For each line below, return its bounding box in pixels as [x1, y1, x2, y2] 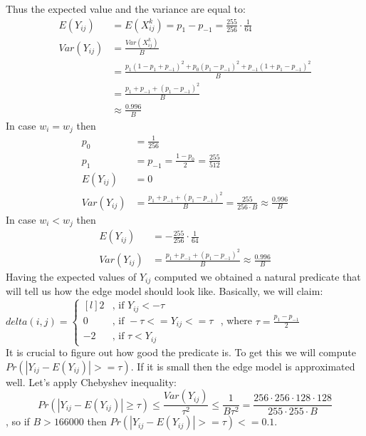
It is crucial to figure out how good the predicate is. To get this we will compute [6, 345, 356, 360]
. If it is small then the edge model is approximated [130, 358, 355, 373]
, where [220, 313, 253, 328]
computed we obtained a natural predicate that [154, 269, 361, 284]
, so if [6, 414, 30, 429]
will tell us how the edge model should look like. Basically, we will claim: [6, 284, 323, 299]
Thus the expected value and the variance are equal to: [6, 1, 246, 16]
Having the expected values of [6, 269, 137, 284]
